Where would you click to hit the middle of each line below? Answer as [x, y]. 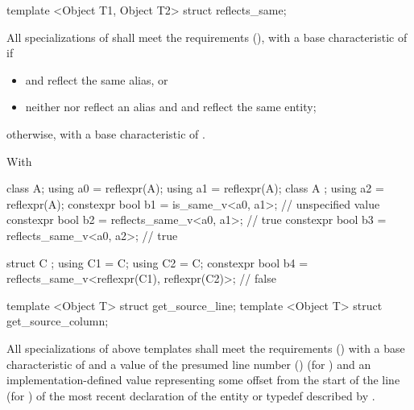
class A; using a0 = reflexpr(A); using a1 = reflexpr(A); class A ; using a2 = [195, 188]
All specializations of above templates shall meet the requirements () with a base [206, 348]
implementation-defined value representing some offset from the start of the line [203, 380]
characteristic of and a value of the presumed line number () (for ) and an [189, 364]
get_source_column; [58, 321]
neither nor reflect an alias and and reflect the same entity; [171, 107]
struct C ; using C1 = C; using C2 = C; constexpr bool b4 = [157, 262]
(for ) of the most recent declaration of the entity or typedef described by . [191, 395]
